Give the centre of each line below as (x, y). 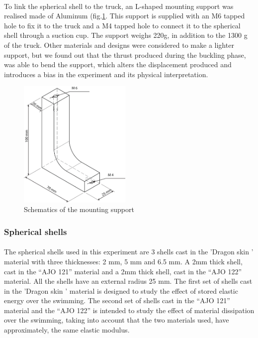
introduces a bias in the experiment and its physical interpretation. (106, 74)
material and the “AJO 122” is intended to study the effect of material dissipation (129, 310)
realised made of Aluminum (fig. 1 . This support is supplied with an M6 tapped (125, 16)
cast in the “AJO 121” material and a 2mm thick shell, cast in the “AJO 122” (123, 271)
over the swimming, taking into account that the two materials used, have (117, 320)
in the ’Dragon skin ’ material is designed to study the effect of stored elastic (121, 290)
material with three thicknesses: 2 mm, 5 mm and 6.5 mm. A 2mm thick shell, (123, 261)
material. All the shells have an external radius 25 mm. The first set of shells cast (128, 281)
